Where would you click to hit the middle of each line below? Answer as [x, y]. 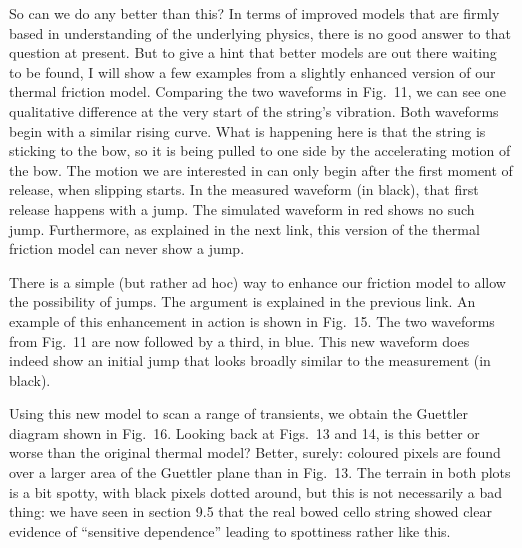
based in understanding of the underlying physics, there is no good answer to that [260, 32]
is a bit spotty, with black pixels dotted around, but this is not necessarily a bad [255, 491]
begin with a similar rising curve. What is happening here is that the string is [247, 130]
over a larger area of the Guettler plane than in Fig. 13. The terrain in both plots [260, 472]
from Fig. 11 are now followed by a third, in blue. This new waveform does [239, 340]
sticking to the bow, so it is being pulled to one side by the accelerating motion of [260, 150]
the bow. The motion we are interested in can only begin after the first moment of [261, 169]
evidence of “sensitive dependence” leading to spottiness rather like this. [230, 530]
